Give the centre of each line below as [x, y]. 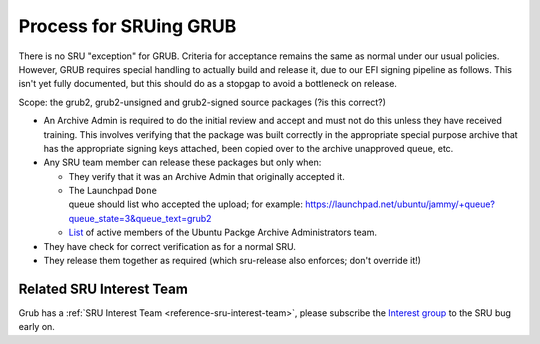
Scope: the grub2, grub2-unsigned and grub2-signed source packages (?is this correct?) [202, 102]
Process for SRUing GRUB [127, 26]
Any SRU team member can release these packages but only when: [182, 162]
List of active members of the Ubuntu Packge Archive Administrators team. [222, 232]
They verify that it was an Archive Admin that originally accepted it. [206, 176]
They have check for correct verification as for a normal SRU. [170, 246]
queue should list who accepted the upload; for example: [186, 204]
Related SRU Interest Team [103, 288]
